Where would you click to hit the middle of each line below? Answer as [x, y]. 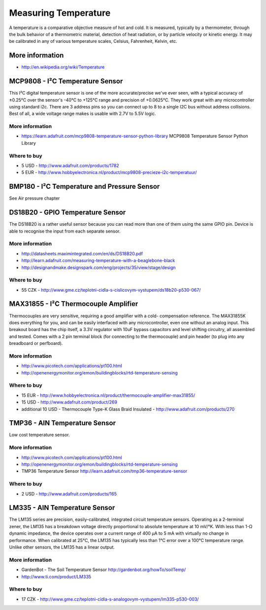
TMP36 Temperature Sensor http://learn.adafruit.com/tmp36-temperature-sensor [104, 471]
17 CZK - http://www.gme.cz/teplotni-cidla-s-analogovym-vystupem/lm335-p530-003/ [110, 599]
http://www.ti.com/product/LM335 [56, 576]
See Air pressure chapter [34, 198]
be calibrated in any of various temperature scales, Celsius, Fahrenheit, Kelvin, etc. [93, 41]
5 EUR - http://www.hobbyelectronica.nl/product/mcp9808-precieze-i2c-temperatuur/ [109, 172]
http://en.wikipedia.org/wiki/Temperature [63, 67]
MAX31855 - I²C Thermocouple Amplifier [74, 304]
